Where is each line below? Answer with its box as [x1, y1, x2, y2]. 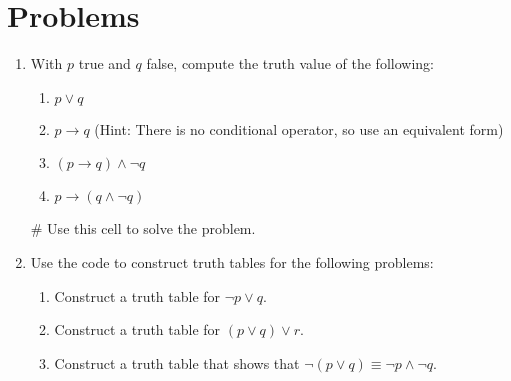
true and [78, 53, 131, 74]
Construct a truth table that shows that [54, 352, 300, 373]
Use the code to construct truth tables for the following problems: [30, 251, 434, 272]
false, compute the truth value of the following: [146, 53, 434, 74]
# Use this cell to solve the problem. [30, 218, 256, 239]
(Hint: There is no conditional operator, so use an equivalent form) [94, 118, 504, 139]
